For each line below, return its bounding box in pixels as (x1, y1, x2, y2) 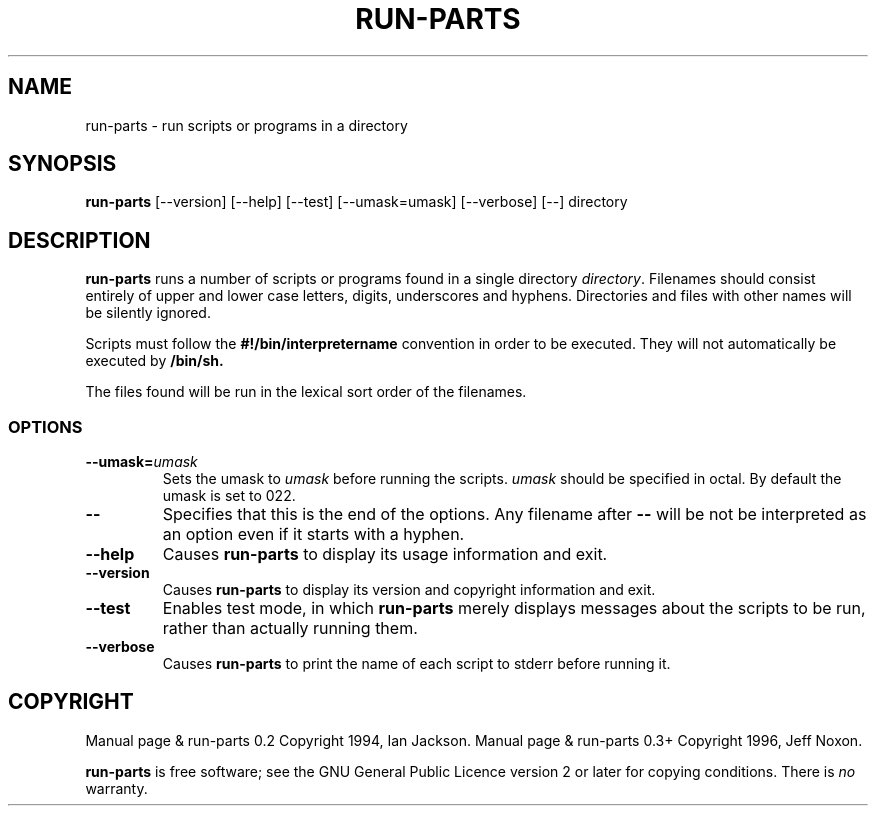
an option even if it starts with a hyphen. (162, 524, 465, 545)
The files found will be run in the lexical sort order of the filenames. (85, 383, 527, 401)
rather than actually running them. (162, 618, 418, 639)
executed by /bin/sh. (85, 352, 224, 370)
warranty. (85, 779, 148, 797)
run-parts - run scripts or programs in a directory (85, 116, 408, 134)
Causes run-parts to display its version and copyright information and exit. (162, 581, 656, 599)
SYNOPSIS (8, 151, 117, 177)
